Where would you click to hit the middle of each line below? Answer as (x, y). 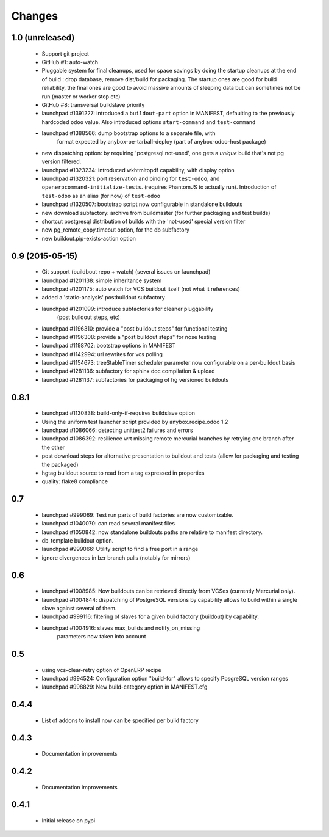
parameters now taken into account (101, 637)
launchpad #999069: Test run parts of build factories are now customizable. (138, 515)
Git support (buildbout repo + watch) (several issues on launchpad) (126, 272)
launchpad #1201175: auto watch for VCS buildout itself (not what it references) (141, 289)
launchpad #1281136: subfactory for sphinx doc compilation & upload (129, 371)
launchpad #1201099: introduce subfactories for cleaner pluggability (128, 309)
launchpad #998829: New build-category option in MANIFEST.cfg (125, 687)
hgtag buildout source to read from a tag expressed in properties (123, 473)
